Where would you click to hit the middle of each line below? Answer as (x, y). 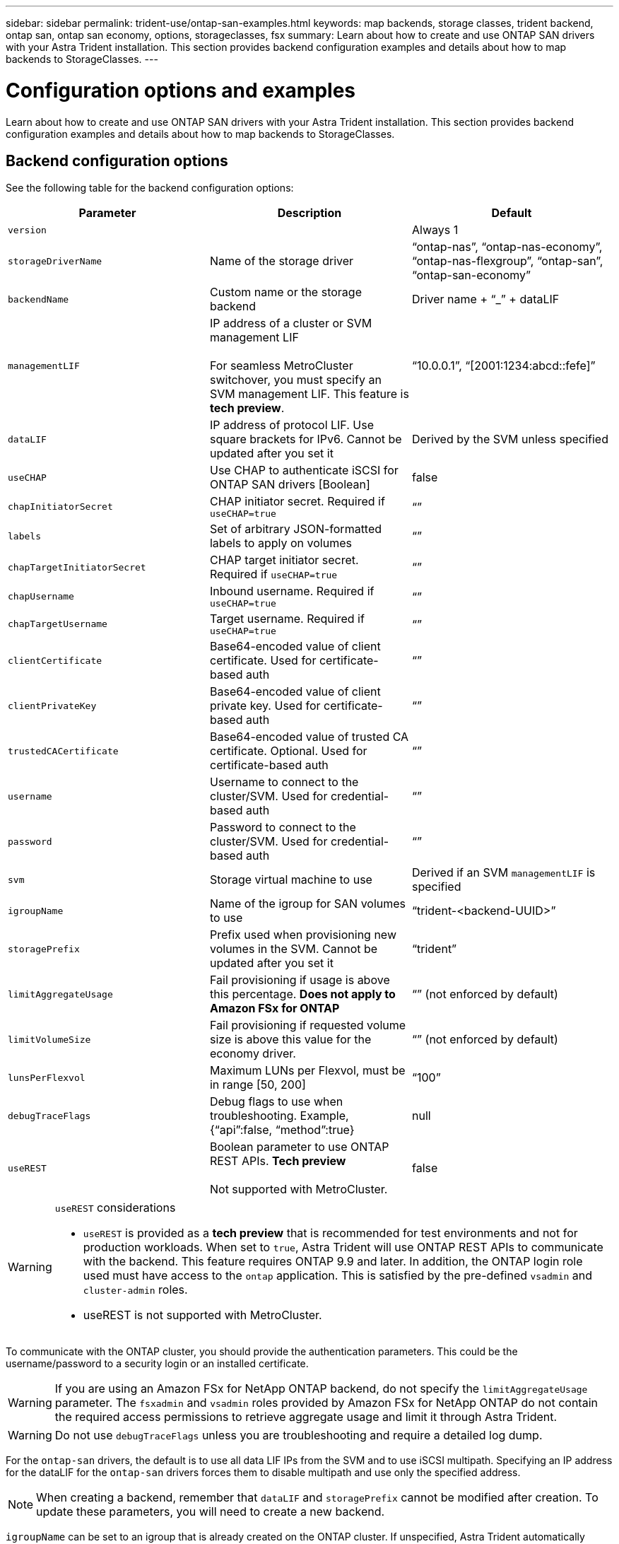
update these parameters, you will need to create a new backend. (211, 1512)
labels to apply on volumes (281, 543)
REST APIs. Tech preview (278, 1161)
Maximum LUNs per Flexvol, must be (307, 1071)
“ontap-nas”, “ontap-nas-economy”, (507, 247)
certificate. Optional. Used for (288, 751)
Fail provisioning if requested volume (308, 1025)
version (27, 230)
